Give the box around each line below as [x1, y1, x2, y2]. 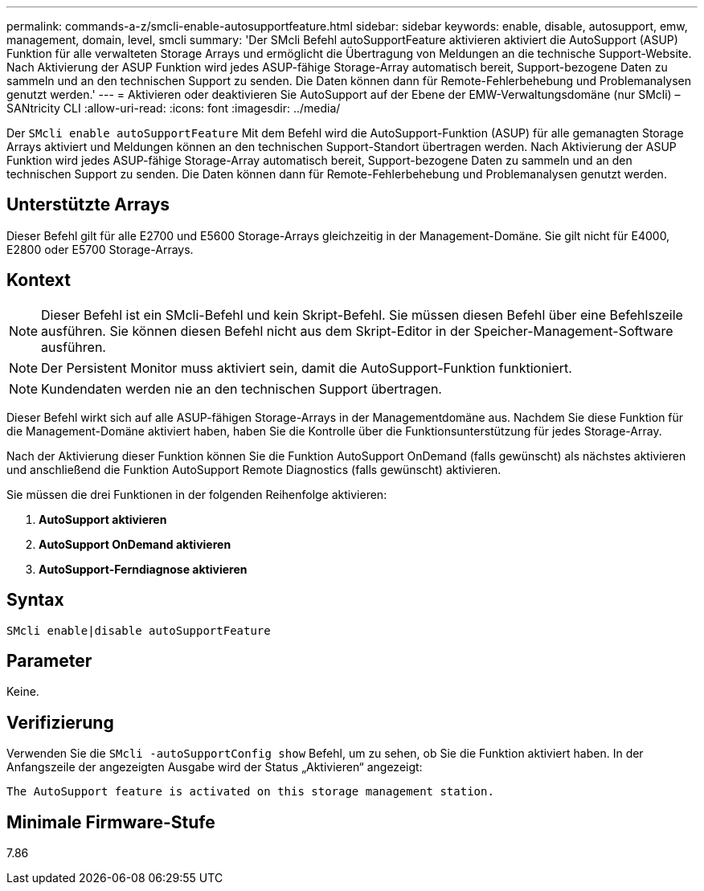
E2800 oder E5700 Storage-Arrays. [6, 242, 194, 256]
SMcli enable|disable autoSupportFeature [6, 623, 271, 637]
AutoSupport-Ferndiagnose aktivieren [39, 562, 248, 576]
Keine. [6, 685, 39, 699]
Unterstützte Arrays [6, 194, 170, 215]
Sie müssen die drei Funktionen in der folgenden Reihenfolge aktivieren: [6, 487, 387, 501]
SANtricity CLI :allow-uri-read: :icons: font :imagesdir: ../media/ [6, 101, 341, 115]
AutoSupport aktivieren [39, 512, 167, 526]
